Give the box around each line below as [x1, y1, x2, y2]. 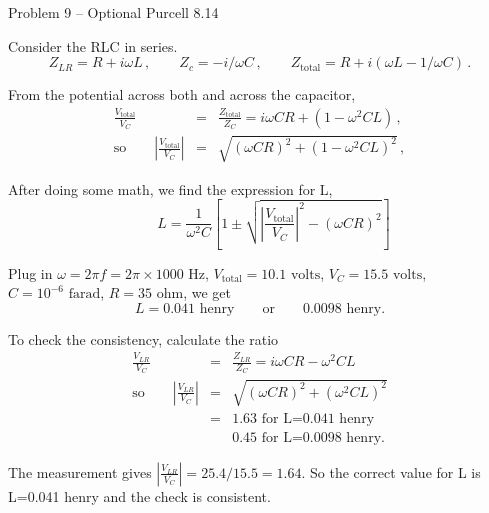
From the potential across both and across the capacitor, [8, 84, 356, 105]
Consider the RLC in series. [8, 35, 178, 56]
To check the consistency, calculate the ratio [8, 328, 279, 349]
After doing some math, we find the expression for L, [8, 178, 333, 199]
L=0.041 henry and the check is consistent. [8, 485, 271, 506]
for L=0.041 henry [261, 411, 375, 426]
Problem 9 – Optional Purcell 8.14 [8, 2, 219, 22]
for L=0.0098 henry [261, 430, 382, 445]
